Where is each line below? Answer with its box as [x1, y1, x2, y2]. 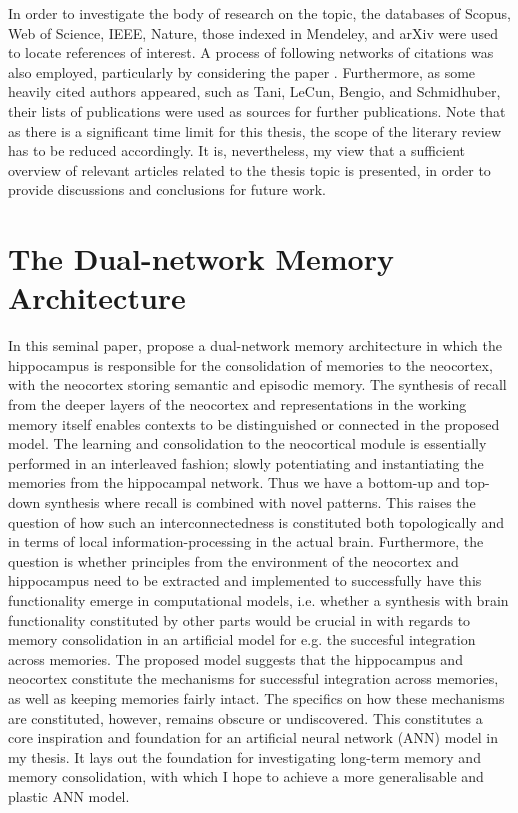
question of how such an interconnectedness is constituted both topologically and [8, 511, 504, 532]
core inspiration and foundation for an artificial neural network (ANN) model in [8, 727, 498, 748]
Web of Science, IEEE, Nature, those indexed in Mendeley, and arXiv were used [8, 22, 499, 43]
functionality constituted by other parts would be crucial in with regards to [8, 609, 471, 630]
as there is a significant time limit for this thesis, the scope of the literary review [8, 120, 502, 141]
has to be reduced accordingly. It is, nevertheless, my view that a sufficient [8, 140, 466, 161]
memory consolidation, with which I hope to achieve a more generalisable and [8, 766, 484, 787]
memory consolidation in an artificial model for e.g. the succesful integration [8, 629, 476, 650]
